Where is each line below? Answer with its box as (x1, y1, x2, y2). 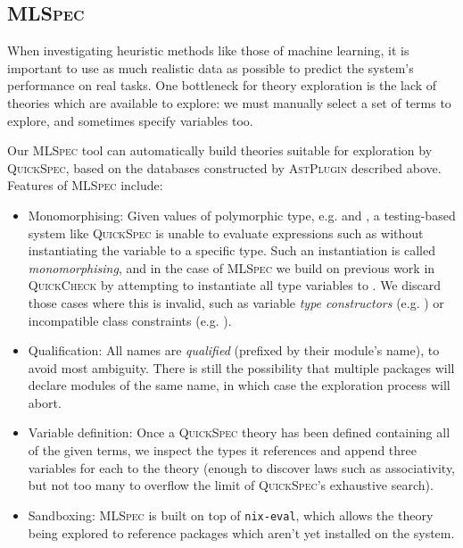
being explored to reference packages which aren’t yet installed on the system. (28, 523, 455, 542)
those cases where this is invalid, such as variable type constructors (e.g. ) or (28, 293, 444, 311)
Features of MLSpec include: (7, 176, 163, 195)
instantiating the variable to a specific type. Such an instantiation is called (28, 241, 435, 260)
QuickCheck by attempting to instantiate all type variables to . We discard (28, 276, 441, 295)
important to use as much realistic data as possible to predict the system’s (7, 58, 414, 77)
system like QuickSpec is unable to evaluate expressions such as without (28, 223, 424, 242)
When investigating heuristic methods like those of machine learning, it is (7, 41, 409, 60)
